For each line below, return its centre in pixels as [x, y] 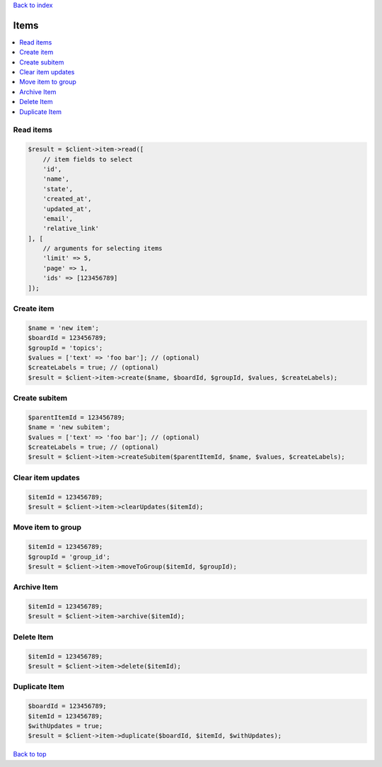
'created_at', [67, 199]
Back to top [30, 754]
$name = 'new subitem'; [69, 427]
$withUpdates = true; [65, 726]
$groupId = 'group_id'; [69, 557]
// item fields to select [88, 159]
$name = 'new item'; [63, 328]
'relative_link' [71, 229]
